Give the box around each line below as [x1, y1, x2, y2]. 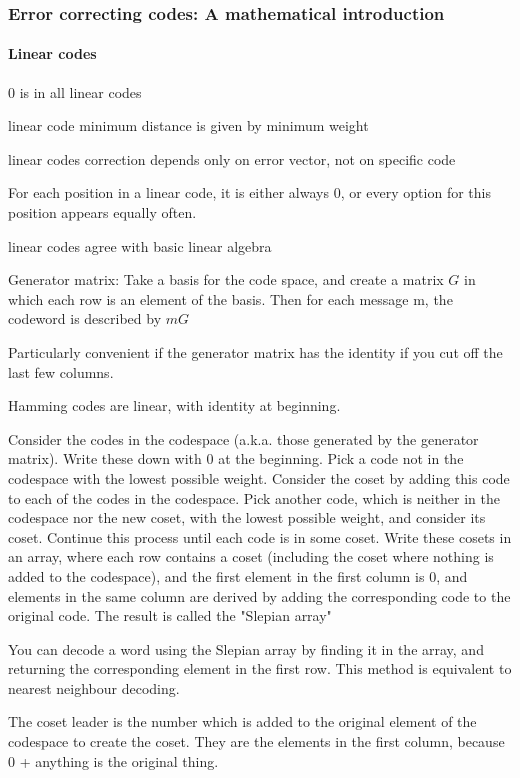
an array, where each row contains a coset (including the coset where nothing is [8, 546, 494, 567]
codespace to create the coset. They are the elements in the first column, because [8, 731, 505, 752]
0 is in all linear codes [8, 81, 142, 102]
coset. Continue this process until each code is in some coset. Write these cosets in [8, 526, 512, 547]
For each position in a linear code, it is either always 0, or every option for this [8, 182, 491, 203]
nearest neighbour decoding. [8, 677, 180, 698]
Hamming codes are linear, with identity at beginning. [8, 395, 341, 416]
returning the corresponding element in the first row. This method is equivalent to [8, 658, 512, 679]
